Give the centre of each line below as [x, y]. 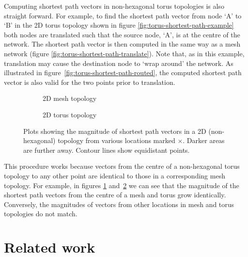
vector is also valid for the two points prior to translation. [90, 82]
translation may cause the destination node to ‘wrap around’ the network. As [119, 63]
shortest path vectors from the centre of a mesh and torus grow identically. [115, 195]
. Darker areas [204, 140]
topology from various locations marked [116, 140]
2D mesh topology [70, 98]
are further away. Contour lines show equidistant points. [107, 150]
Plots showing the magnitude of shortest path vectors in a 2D [115, 131]
